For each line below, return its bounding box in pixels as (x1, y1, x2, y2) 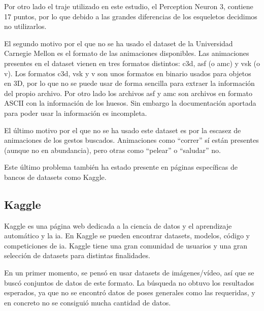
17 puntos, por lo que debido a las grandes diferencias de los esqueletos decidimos (4, 11, 257, 21)
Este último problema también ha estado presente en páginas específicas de (4, 162, 238, 172)
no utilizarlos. (4, 21, 47, 32)
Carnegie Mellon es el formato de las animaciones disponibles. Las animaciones (4, 48, 249, 58)
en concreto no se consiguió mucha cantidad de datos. (4, 297, 171, 307)
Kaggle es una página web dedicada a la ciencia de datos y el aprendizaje (4, 220, 232, 231)
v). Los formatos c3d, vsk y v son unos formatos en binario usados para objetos (4, 68, 251, 78)
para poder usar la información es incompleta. (4, 107, 147, 118)
